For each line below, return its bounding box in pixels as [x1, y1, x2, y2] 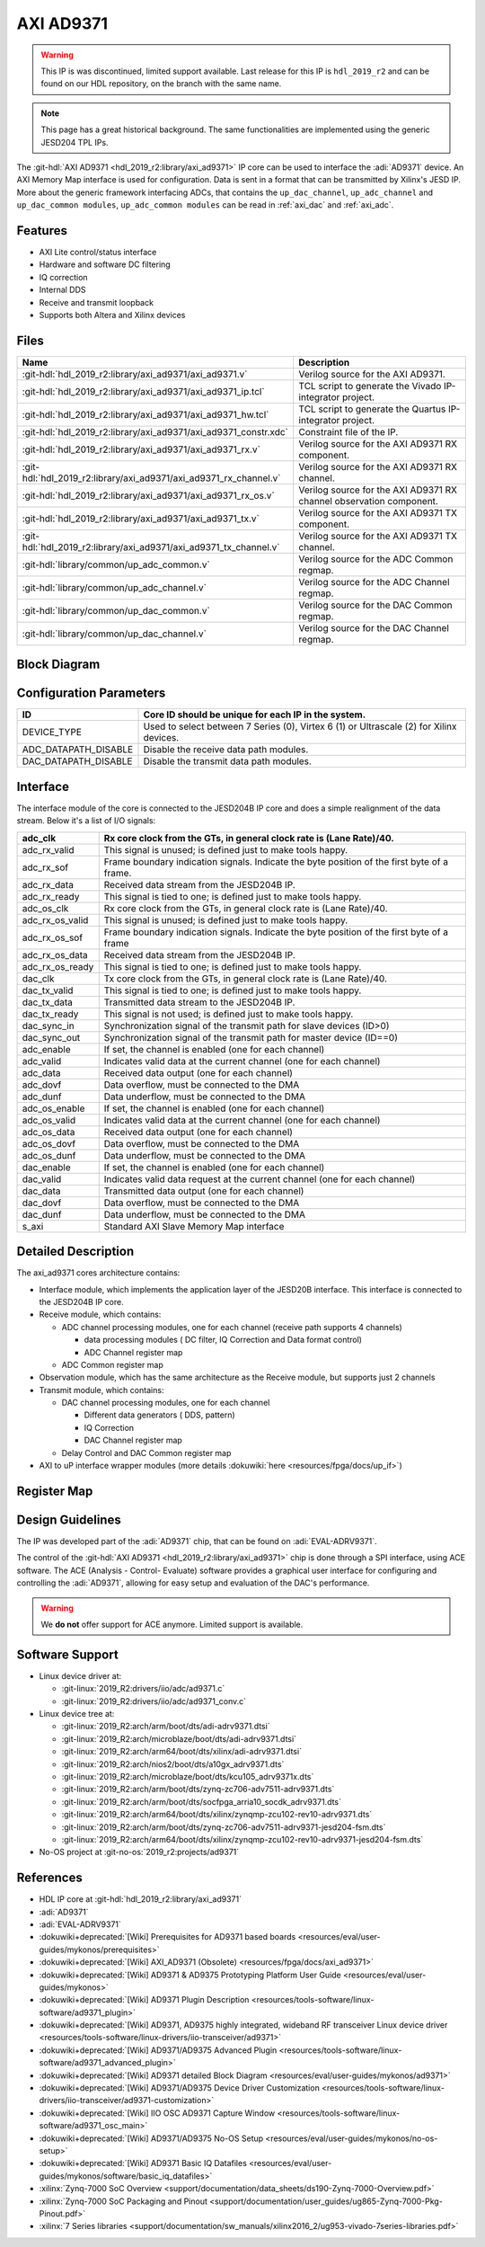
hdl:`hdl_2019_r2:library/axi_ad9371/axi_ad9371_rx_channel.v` [22, 472, 281, 484]
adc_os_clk [22, 901, 69, 914]
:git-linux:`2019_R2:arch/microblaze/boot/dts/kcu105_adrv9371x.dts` [61, 1771, 314, 1781]
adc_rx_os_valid [22, 913, 89, 926]
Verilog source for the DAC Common [298, 599, 453, 611]
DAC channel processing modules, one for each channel [61, 1398, 270, 1408]
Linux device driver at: [39, 1670, 122, 1681]
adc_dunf [22, 1090, 62, 1103]
